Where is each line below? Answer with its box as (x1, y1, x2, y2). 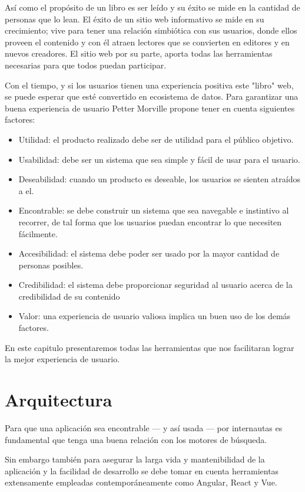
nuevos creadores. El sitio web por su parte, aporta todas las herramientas (5, 47, 273, 60)
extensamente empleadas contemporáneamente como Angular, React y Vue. (5, 476, 277, 488)
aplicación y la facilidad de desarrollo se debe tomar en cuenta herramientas (5, 464, 279, 477)
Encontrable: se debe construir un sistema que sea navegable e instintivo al (18, 204, 289, 217)
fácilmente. (18, 227, 58, 240)
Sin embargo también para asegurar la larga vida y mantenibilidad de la (5, 453, 265, 465)
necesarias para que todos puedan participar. (5, 58, 167, 71)
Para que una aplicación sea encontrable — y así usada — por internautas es (5, 421, 283, 434)
